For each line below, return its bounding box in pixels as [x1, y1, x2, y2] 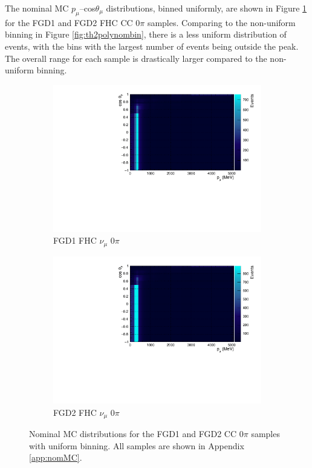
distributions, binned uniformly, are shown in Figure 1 [106, 2, 307, 14]
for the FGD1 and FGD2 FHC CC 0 [5, 16, 140, 28]
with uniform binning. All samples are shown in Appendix [29, 439, 244, 452]
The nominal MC [5, 2, 69, 14]
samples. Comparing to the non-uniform [147, 16, 296, 28]
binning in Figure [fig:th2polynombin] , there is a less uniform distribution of [5, 28, 287, 41]
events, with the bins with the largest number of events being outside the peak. [5, 39, 299, 52]
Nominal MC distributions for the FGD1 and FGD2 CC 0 [29, 427, 244, 440]
